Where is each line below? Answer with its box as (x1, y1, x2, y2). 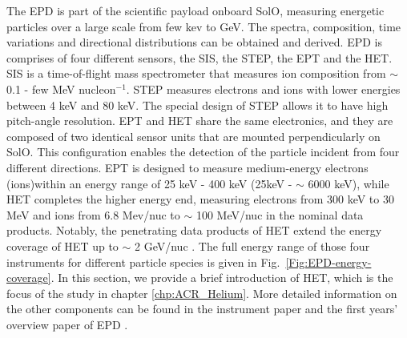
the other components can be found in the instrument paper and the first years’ (6, 300, 398, 317)
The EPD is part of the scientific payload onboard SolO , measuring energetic (6, 2, 385, 18)
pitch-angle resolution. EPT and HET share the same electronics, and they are (6, 112, 393, 129)
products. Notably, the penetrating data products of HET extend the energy (6, 222, 382, 239)
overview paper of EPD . (6, 316, 128, 332)
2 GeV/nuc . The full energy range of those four (135, 237, 370, 254)
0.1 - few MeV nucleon (6, 80, 116, 97)
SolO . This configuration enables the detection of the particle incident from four (6, 143, 400, 160)
